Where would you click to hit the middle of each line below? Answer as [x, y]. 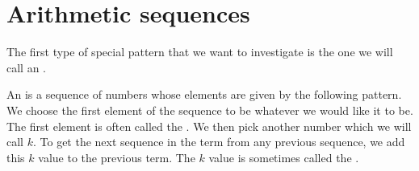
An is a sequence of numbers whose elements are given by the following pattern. [204, 94]
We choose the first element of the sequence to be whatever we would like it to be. [210, 110]
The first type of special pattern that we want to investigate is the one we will [200, 52]
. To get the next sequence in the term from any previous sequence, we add [219, 142]
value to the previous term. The [117, 157]
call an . [26, 67]
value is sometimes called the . [284, 157]
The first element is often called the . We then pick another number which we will [209, 126]
